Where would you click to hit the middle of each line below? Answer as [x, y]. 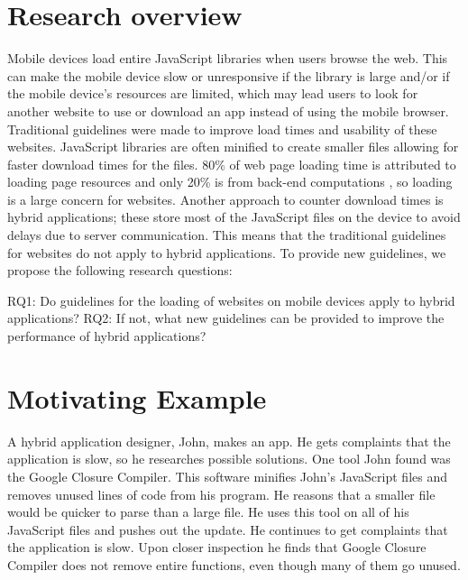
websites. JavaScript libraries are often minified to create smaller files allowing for [233, 147]
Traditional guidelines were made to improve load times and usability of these [222, 129]
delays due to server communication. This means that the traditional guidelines [227, 235]
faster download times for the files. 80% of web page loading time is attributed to [232, 164]
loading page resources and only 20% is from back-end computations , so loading [230, 182]
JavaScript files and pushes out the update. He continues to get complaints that [228, 529]
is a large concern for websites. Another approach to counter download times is [225, 199]
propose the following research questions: [120, 270]
